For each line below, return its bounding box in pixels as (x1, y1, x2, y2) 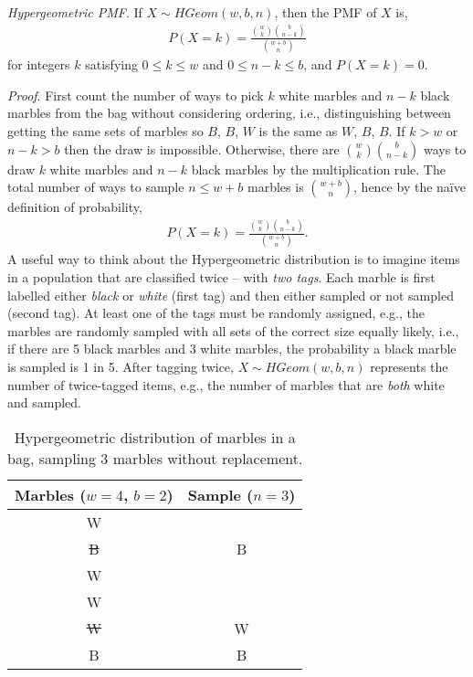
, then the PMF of (274, 3, 377, 21)
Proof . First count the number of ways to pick (7, 85, 264, 104)
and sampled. (7, 393, 81, 412)
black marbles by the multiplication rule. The (191, 159, 446, 178)
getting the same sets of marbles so (7, 122, 204, 141)
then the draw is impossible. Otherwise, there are (64, 139, 340, 158)
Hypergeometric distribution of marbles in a (14, 426, 296, 448)
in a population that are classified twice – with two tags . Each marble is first (7, 268, 436, 287)
